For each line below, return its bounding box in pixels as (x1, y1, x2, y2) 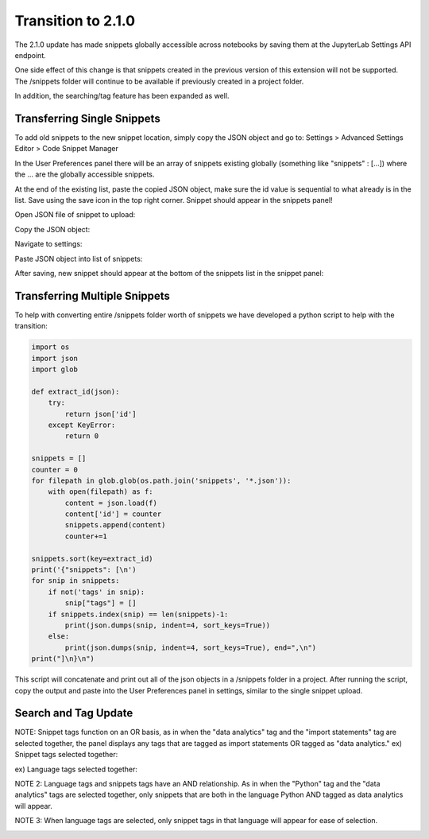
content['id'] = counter (64, 510, 162, 519)
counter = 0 (31, 465, 79, 474)
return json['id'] (64, 410, 137, 418)
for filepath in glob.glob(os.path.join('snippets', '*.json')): (31, 476, 292, 485)
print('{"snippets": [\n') (31, 565, 137, 574)
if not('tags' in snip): (48, 587, 145, 596)
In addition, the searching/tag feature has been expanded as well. (14, 91, 230, 101)
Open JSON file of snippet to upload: (14, 210, 136, 219)
